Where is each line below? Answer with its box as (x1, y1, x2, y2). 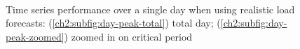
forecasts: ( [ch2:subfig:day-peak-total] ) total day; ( (6, 15, 221, 30)
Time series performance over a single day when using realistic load (6, 1, 295, 16)
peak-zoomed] (6, 29, 64, 43)
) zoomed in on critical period (64, 29, 193, 43)
